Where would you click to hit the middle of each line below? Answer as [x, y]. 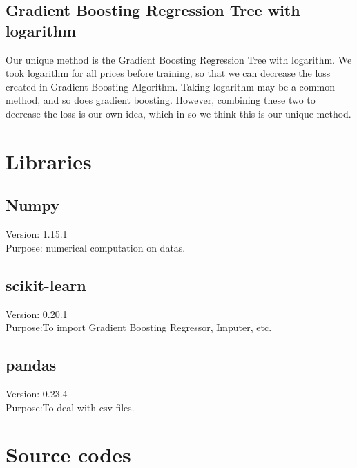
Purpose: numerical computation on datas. [96, 247]
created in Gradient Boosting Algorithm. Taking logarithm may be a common [170, 86]
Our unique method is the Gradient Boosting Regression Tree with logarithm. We [179, 59]
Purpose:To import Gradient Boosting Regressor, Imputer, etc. [139, 327]
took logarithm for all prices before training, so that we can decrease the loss [168, 73]
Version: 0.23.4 [37, 393]
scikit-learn [46, 284]
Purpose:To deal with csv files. [70, 407]
